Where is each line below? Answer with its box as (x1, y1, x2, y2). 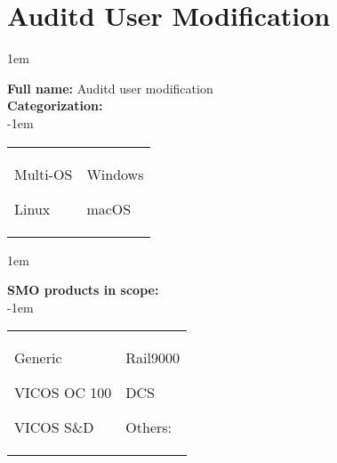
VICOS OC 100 (14, 382, 112, 403)
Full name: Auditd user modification (7, 78, 213, 97)
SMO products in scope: (7, 280, 159, 299)
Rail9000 (125, 347, 181, 369)
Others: (125, 417, 173, 438)
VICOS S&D (14, 417, 94, 438)
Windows (86, 163, 144, 184)
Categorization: (7, 96, 103, 115)
